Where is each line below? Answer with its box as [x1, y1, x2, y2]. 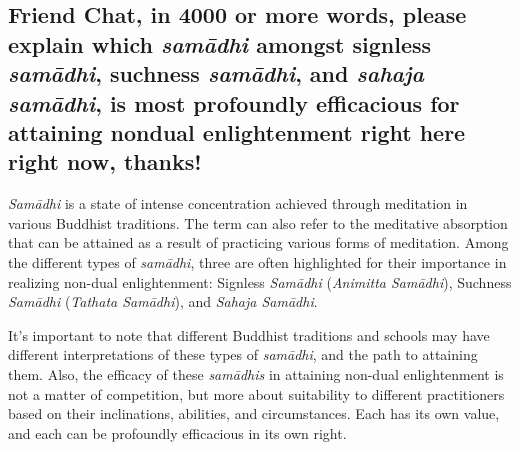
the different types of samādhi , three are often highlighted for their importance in [8, 251, 507, 272]
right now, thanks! [8, 146, 202, 177]
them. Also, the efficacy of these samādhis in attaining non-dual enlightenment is [8, 363, 504, 384]
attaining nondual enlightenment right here [8, 116, 466, 147]
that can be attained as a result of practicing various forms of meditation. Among [8, 232, 509, 253]
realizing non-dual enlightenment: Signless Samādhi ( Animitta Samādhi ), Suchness [8, 271, 512, 292]
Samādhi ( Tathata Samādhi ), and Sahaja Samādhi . [8, 291, 318, 312]
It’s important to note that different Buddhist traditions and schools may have [8, 324, 490, 345]
